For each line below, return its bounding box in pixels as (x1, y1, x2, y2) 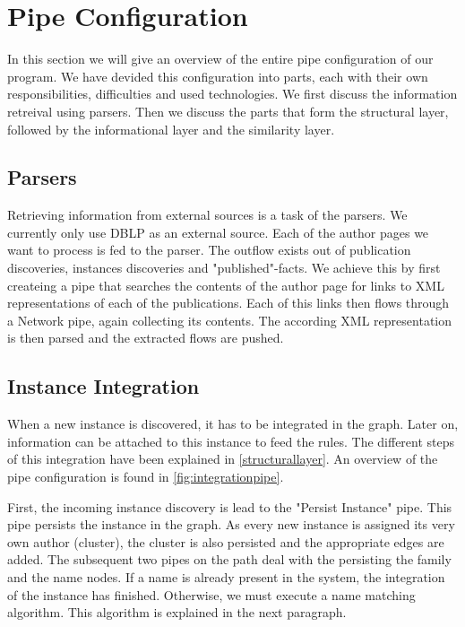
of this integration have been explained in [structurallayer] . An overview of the (7, 449, 438, 468)
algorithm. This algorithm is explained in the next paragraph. (7, 603, 347, 622)
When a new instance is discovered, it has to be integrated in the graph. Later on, (7, 414, 459, 433)
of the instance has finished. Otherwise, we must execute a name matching (7, 585, 416, 604)
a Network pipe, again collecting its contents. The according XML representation (7, 310, 452, 329)
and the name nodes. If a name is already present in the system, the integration (7, 568, 445, 586)
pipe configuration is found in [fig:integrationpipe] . (7, 467, 284, 486)
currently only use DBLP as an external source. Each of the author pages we (7, 222, 429, 241)
